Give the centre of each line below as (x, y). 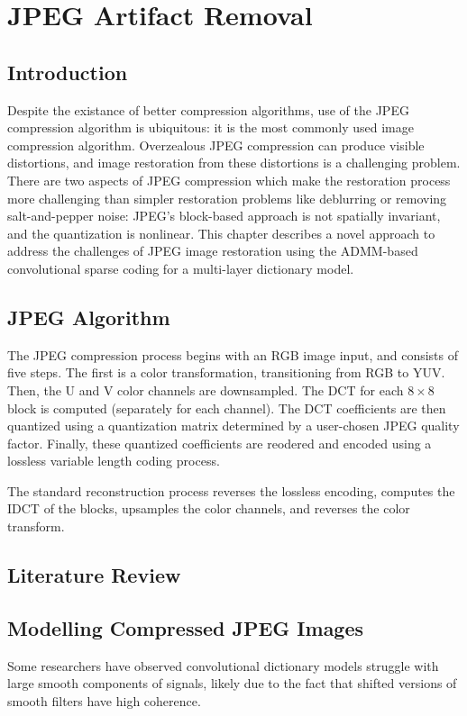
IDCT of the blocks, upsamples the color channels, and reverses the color (209, 508)
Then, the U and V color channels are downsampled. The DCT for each (206, 390)
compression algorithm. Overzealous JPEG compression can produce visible (216, 145)
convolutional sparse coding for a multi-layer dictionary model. (181, 268)
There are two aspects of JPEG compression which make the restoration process (229, 180)
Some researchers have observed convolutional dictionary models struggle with (223, 665)
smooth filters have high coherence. (104, 700)
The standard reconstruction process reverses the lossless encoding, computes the (231, 490)
